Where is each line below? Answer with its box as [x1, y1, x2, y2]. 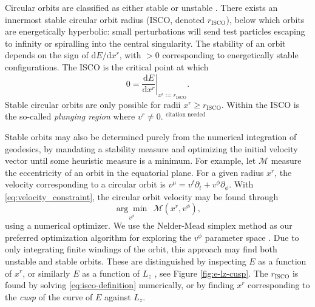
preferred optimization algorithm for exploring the [5, 231, 192, 243]
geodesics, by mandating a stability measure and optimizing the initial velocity [5, 142, 298, 155]
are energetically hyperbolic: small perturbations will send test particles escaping [5, 25, 305, 38]
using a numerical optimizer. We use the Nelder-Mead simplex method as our [5, 219, 293, 232]
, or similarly [22, 266, 70, 279]
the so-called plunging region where [5, 110, 135, 123]
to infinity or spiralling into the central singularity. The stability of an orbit [5, 36, 286, 49]
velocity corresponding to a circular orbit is [5, 178, 166, 191]
